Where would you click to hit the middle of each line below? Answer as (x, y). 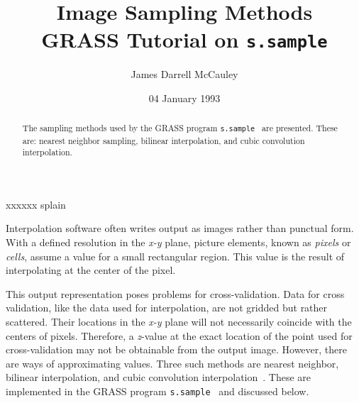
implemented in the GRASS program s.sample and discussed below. (158, 391)
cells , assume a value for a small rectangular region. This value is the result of (175, 256)
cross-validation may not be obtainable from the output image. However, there (176, 349)
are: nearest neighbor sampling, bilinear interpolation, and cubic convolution (164, 140)
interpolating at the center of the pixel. (91, 270)
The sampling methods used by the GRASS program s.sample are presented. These (180, 128)
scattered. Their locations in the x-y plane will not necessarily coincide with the (179, 322)
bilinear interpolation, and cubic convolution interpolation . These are (159, 377)
